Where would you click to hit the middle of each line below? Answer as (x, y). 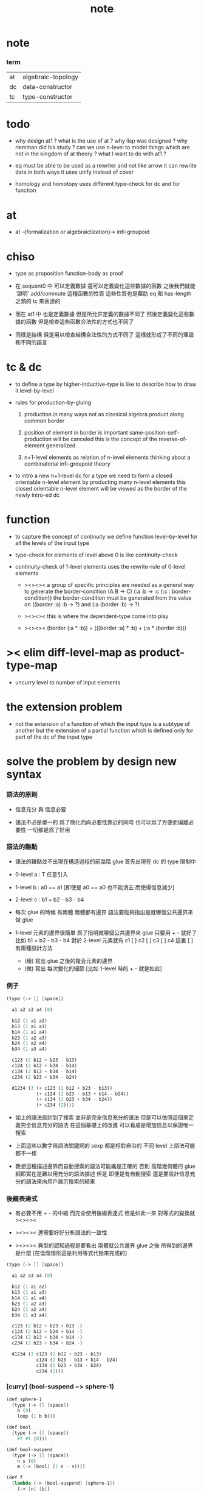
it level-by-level (35, 391)
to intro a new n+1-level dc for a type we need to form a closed (94, 476)
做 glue (24, 920)
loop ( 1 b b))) (36, 1416)
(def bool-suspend (29, 1449)
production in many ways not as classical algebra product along (104, 414)
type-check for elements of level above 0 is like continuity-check (96, 555)
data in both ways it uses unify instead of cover (74, 172)
